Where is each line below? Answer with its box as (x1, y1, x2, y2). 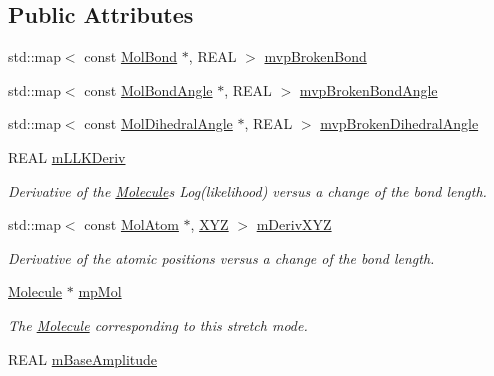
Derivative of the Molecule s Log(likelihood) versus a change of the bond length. (8, 180, 487, 201)
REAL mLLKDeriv (8, 146, 126, 167)
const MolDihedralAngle (84, 113, 233, 134)
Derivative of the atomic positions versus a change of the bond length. (8, 247, 435, 268)
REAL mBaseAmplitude (8, 348, 158, 369)
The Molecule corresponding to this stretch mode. (8, 314, 308, 335)
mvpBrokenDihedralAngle (320, 113, 479, 134)
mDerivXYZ (256, 214, 332, 235)
